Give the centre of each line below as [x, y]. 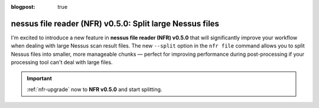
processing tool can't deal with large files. [62, 62]
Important [40, 79]
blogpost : [23, 7]
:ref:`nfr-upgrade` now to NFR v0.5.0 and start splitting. [95, 89]
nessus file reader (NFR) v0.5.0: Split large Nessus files [115, 23]
